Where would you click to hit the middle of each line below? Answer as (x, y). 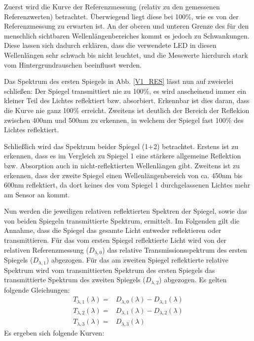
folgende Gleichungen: (37, 289)
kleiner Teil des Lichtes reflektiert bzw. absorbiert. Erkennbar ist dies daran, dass (127, 100)
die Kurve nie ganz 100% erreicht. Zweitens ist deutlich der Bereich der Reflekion (127, 110)
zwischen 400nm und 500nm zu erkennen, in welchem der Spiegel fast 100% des (124, 120)
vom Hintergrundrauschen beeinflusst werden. (73, 64)
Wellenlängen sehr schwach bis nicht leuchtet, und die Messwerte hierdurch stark (126, 55)
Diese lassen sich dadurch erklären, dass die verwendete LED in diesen (110, 45)
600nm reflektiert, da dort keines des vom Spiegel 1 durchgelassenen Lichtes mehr (127, 185)
